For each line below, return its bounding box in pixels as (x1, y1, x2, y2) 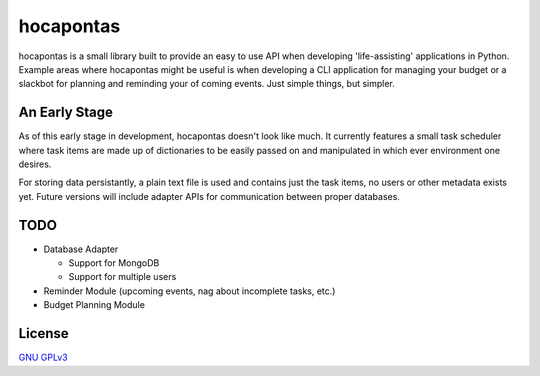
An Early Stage (18, 104, 114, 121)
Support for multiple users (68, 271, 177, 283)
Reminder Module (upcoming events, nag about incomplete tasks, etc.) (43, 285, 336, 297)
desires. (18, 158, 52, 170)
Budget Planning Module (43, 299, 145, 311)
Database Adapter (43, 243, 119, 255)
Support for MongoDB (68, 257, 160, 269)
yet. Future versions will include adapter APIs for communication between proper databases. (18, 190, 400, 202)
